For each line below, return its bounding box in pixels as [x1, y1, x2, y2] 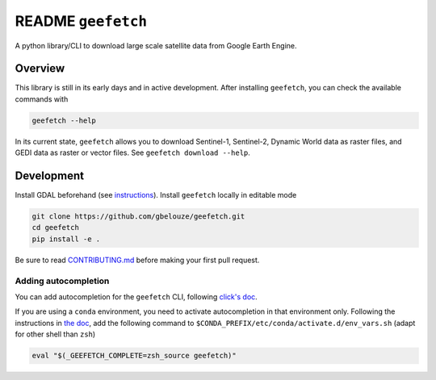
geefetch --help [31, 115, 97, 125]
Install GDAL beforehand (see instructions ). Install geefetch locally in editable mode [15, 190, 297, 200]
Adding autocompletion [15, 275, 110, 286]
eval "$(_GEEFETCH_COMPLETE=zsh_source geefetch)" [31, 351, 237, 361]
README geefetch [15, 12, 148, 30]
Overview [15, 61, 65, 76]
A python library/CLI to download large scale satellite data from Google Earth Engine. [15, 40, 297, 50]
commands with [15, 94, 69, 104]
